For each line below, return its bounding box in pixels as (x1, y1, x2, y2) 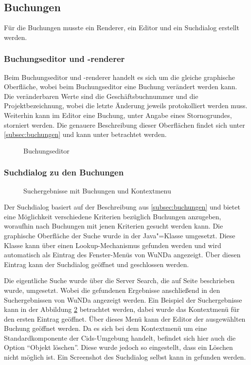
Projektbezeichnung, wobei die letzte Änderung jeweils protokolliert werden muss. (4, 100, 248, 111)
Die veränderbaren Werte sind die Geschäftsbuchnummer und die (4, 91, 198, 101)
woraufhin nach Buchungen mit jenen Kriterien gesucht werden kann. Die (4, 221, 223, 231)
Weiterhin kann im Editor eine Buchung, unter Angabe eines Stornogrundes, (4, 110, 232, 120)
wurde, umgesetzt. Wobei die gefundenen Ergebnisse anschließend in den (4, 285, 220, 295)
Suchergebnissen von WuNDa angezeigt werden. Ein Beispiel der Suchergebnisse (4, 294, 242, 305)
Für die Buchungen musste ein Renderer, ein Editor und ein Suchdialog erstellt (4, 22, 239, 33)
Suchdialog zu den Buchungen (4, 166, 124, 178)
